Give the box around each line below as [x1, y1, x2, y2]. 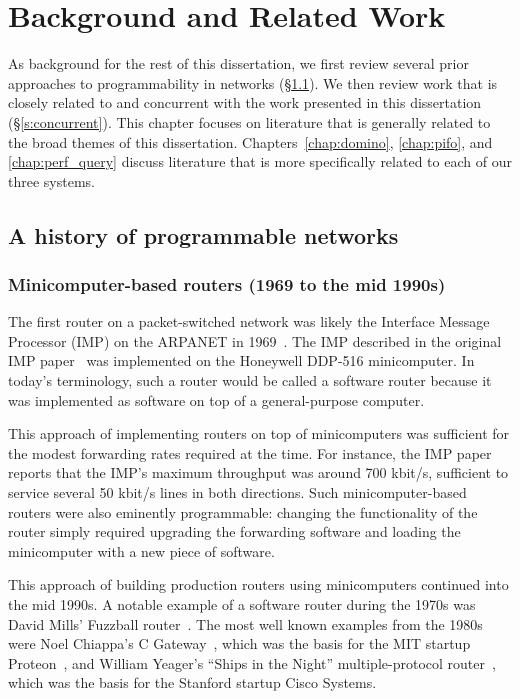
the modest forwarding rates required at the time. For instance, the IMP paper [8, 442, 492, 463]
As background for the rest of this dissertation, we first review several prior [8, 53, 469, 74]
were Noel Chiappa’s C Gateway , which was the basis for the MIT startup [8, 633, 471, 654]
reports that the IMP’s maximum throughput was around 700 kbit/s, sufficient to [8, 462, 509, 483]
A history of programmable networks [8, 219, 399, 250]
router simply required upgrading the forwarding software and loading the [8, 521, 461, 542]
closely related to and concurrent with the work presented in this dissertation [8, 92, 482, 113]
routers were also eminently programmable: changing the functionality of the [8, 501, 478, 522]
